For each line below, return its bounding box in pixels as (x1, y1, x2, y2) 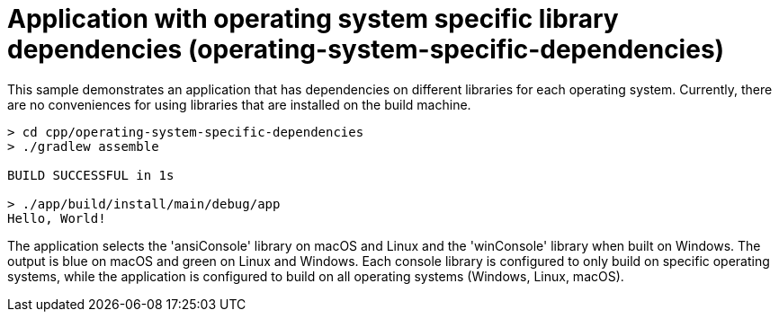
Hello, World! (7, 210, 106, 226)
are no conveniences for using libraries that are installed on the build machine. (7, 96, 471, 112)
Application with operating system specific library (7, 4, 619, 34)
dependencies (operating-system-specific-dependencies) (7, 34, 725, 65)
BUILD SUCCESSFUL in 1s (7, 167, 175, 182)
